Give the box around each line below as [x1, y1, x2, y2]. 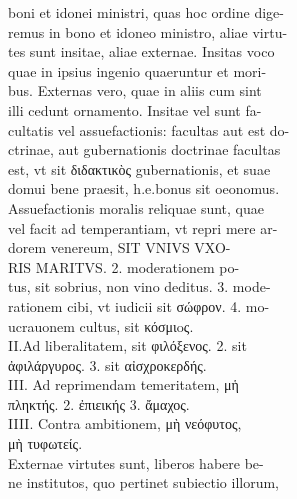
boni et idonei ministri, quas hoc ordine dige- [8, 2, 284, 22]
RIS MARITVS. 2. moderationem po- [8, 256, 240, 277]
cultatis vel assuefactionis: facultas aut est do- [8, 119, 290, 140]
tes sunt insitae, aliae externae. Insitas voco [8, 41, 275, 62]
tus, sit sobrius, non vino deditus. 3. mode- [8, 276, 271, 297]
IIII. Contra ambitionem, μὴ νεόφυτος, [8, 413, 242, 434]
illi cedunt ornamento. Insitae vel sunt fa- [8, 99, 262, 120]
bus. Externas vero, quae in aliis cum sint [8, 80, 262, 101]
